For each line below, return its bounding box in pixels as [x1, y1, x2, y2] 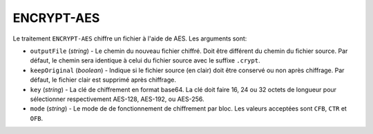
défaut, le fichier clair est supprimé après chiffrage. [30, 76, 176, 84]
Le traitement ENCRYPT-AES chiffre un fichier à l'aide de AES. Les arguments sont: [12, 34, 247, 43]
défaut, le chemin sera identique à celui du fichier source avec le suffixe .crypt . [30, 56, 260, 65]
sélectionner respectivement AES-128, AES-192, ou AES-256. [30, 95, 204, 103]
